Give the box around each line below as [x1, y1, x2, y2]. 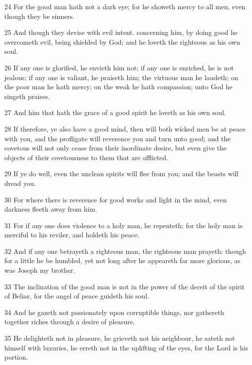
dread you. [4, 178, 36, 188]
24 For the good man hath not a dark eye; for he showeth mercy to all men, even [4, 1, 246, 11]
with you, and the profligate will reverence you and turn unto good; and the [4, 133, 231, 143]
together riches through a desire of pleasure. [4, 316, 135, 327]
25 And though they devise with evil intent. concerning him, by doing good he [4, 27, 238, 37]
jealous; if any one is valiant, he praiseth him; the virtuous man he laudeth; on [4, 72, 238, 82]
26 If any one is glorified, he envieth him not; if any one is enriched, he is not [4, 62, 234, 72]
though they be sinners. [4, 11, 75, 21]
